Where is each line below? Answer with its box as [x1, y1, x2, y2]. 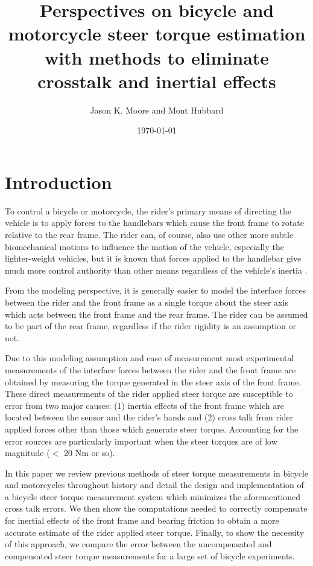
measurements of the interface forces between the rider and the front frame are [5, 363, 296, 376]
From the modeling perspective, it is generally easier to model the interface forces [5, 284, 306, 297]
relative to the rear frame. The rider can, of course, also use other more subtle [5, 228, 294, 240]
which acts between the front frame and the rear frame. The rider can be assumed [5, 307, 308, 320]
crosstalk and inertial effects [37, 68, 276, 93]
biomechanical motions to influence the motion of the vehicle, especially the [5, 240, 284, 252]
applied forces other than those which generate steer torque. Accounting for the [5, 422, 299, 435]
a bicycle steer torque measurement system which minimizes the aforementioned [5, 490, 301, 503]
